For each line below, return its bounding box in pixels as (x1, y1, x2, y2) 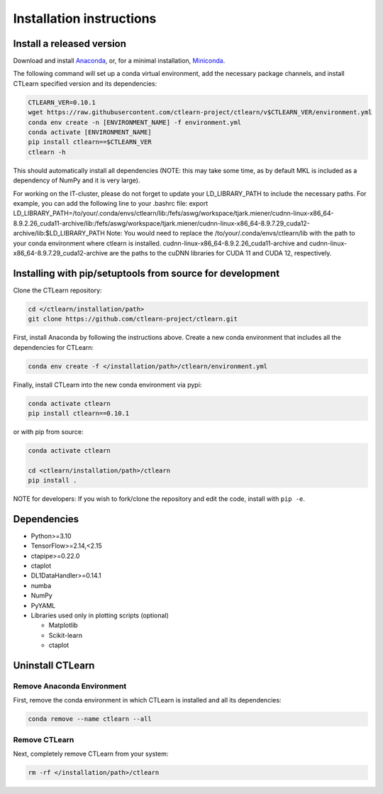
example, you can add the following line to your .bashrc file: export (13, 199, 209, 207)
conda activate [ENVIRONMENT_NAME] (28, 128, 152, 136)
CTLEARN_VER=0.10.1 (28, 98, 96, 106)
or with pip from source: (13, 427, 84, 436)
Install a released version (13, 38, 127, 50)
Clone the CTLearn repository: (13, 286, 102, 294)
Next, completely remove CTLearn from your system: (13, 749, 169, 759)
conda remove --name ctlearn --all (28, 715, 152, 723)
